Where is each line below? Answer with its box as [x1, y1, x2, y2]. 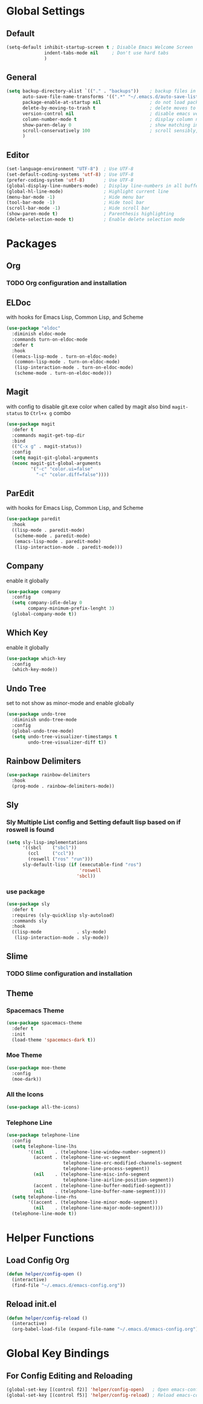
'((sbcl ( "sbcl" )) [22, 845, 77, 851]
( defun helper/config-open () [6, 1271, 83, 1277]
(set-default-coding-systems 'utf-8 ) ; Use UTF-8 [6, 172, 134, 178]
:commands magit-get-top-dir [11, 432, 85, 439]
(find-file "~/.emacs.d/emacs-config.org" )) [11, 1282, 126, 1288]
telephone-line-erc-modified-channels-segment [63, 1160, 182, 1167]
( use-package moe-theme [6, 1064, 66, 1071]
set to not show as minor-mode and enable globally [6, 700, 134, 707]
